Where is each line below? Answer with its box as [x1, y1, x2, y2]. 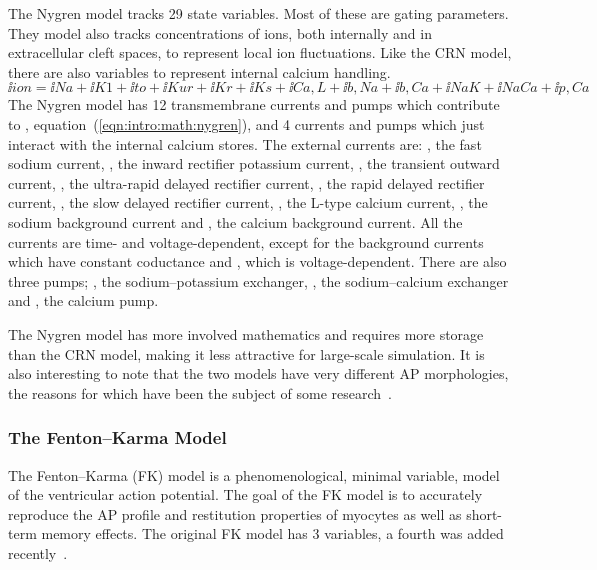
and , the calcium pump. [8, 290, 159, 311]
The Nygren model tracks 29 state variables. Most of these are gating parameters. [8, 3, 509, 23]
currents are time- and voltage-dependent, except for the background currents [8, 231, 484, 252]
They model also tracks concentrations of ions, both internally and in [8, 22, 432, 43]
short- [466, 503, 503, 524]
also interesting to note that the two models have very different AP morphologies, [8, 363, 509, 384]
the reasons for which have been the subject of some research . [8, 382, 392, 403]
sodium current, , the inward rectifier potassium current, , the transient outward [8, 153, 500, 174]
